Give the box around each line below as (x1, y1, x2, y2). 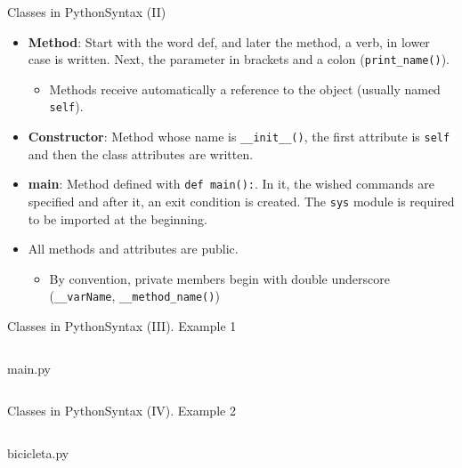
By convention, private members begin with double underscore (49, 269, 390, 287)
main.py (7, 359, 52, 377)
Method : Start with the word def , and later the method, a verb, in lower (28, 32, 430, 51)
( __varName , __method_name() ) (49, 286, 220, 305)
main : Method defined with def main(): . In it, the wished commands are (28, 174, 435, 193)
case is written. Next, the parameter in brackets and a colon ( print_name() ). (28, 50, 450, 69)
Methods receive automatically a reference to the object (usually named (49, 79, 441, 98)
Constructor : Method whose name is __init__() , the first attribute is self (28, 127, 450, 146)
